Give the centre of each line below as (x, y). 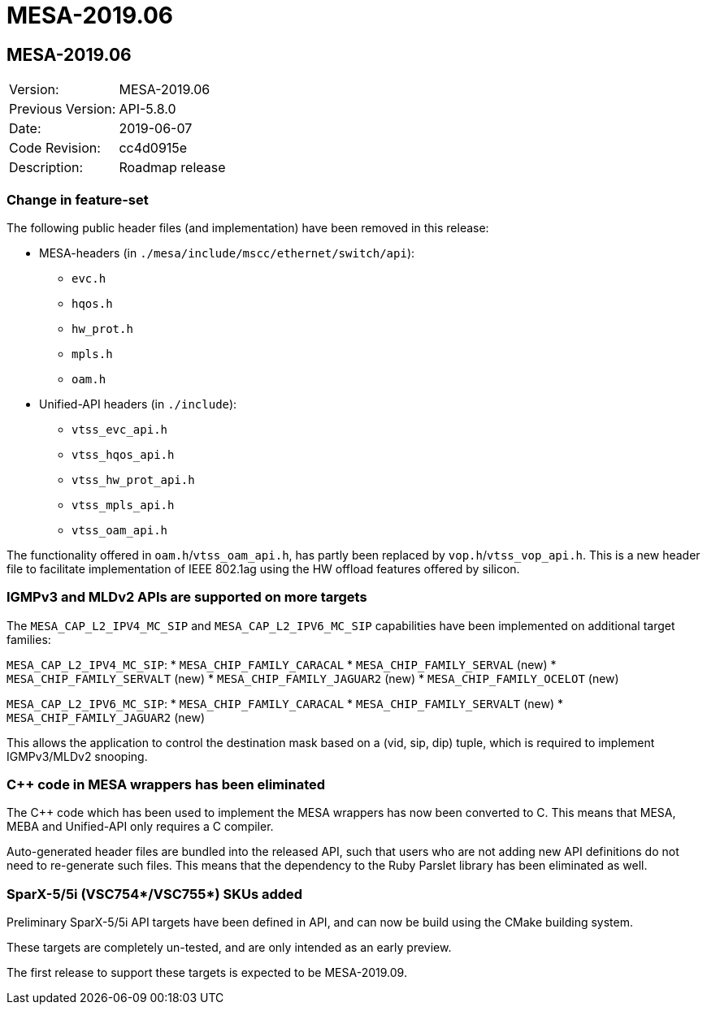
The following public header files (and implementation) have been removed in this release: (248, 227)
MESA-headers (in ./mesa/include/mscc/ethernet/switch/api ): (227, 253)
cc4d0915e (153, 148)
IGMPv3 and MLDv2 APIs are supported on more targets (187, 597)
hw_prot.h (102, 328)
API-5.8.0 (147, 109)
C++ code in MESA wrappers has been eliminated (166, 785)
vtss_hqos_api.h (123, 454)
